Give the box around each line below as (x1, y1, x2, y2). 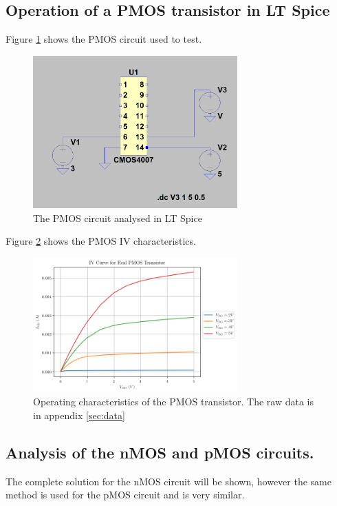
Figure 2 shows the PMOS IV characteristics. (6, 234, 196, 248)
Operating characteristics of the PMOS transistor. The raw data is (33, 394, 314, 409)
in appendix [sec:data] (33, 407, 125, 422)
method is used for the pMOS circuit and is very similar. (6, 487, 245, 502)
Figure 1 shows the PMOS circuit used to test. (6, 32, 202, 46)
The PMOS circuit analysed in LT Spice (33, 210, 202, 225)
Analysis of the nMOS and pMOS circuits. (6, 441, 314, 463)
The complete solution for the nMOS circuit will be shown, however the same (6, 474, 331, 488)
